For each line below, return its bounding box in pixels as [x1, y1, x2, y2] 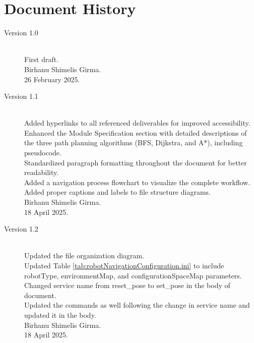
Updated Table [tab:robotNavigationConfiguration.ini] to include [24, 260, 224, 270]
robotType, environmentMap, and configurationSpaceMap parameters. [24, 270, 242, 280]
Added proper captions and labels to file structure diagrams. [24, 187, 211, 197]
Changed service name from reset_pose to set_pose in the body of [24, 280, 230, 291]
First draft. [24, 54, 59, 65]
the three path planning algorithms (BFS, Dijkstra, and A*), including [24, 137, 243, 148]
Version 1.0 [4, 27, 38, 38]
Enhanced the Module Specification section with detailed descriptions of [24, 127, 247, 138]
